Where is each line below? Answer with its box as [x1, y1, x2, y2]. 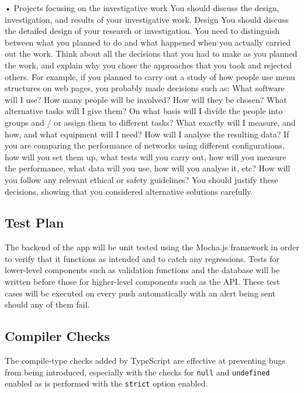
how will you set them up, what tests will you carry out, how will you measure [5, 150, 286, 163]
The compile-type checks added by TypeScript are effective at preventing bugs [5, 354, 285, 367]
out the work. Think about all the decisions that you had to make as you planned [5, 47, 298, 60]
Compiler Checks [5, 327, 110, 345]
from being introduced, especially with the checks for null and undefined [5, 366, 270, 378]
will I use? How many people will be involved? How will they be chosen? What [5, 93, 287, 105]
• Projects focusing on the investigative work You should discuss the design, [5, 2, 279, 13]
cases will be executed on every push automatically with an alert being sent [5, 287, 276, 299]
